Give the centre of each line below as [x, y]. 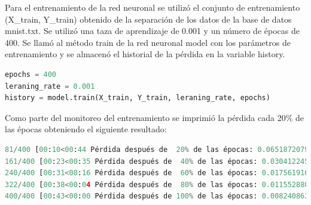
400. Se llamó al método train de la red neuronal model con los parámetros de [148, 42]
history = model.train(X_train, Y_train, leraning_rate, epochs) [138, 98]
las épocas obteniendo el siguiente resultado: [86, 129]
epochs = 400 [31, 74]
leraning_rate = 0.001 [50, 86]
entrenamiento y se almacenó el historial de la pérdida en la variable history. [145, 54]
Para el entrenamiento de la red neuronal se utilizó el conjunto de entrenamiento [153, 7]
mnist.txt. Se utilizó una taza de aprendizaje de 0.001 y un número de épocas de [152, 31]
